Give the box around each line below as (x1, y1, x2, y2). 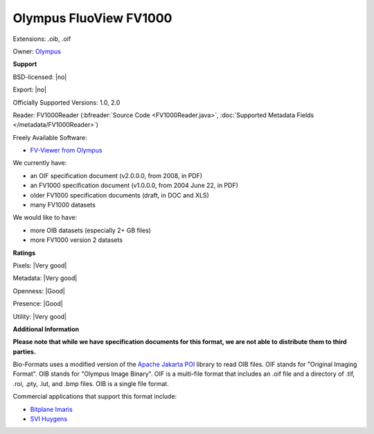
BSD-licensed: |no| (12, 73, 67, 81)
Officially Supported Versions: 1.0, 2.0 (12, 98, 121, 107)
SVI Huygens (30, 415, 68, 423)
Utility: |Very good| (12, 312, 67, 320)
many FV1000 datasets (30, 201, 96, 209)
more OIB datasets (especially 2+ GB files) (30, 226, 152, 234)
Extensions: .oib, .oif (12, 35, 71, 43)
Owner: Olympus (12, 47, 62, 55)
